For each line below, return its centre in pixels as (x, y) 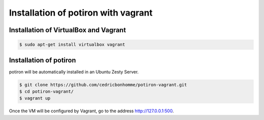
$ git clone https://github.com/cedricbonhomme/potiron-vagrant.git (103, 85)
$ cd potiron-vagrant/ (46, 92)
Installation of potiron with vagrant (81, 13)
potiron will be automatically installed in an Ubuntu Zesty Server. (74, 72)
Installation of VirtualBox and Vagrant (67, 30)
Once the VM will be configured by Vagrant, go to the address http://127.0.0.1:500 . (91, 111)
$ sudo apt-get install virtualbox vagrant (72, 45)
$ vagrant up (35, 98)
